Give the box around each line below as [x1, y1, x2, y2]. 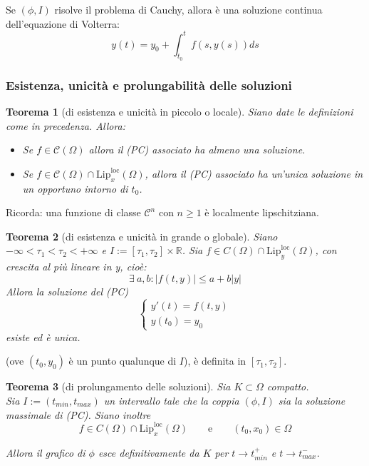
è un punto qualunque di [68, 353, 177, 368]
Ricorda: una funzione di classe [6, 205, 141, 220]
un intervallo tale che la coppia [103, 393, 239, 408]
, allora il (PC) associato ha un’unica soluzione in [145, 166, 363, 181]
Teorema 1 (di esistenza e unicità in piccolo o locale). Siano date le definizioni [6, 104, 353, 119]
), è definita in [184, 353, 246, 368]
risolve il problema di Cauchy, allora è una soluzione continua [54, 2, 323, 16]
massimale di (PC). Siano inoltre [6, 407, 151, 422]
